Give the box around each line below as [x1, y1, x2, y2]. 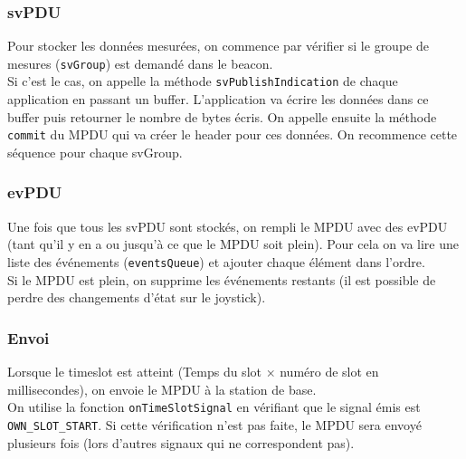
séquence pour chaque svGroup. [7, 142, 183, 161]
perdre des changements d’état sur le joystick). [7, 288, 266, 307]
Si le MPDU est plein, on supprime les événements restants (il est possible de [7, 270, 436, 289]
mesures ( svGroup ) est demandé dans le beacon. [7, 53, 273, 72]
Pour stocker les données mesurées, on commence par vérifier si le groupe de [7, 36, 429, 55]
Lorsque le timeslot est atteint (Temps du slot [7, 362, 262, 381]
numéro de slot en [280, 362, 379, 381]
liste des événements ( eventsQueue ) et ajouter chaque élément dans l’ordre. [7, 252, 425, 271]
